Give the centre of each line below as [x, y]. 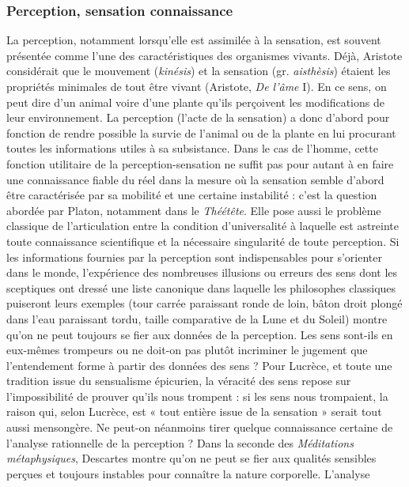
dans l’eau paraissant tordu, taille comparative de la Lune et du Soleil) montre [197, 318]
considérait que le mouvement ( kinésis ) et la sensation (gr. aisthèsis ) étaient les [199, 71]
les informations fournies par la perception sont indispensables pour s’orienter [194, 257]
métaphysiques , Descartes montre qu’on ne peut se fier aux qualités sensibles [191, 458]
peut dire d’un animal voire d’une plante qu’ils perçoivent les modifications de [195, 102]
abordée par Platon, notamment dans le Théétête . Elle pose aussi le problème [194, 210]
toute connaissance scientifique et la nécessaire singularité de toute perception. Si [203, 241]
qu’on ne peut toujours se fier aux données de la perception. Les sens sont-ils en [200, 334]
